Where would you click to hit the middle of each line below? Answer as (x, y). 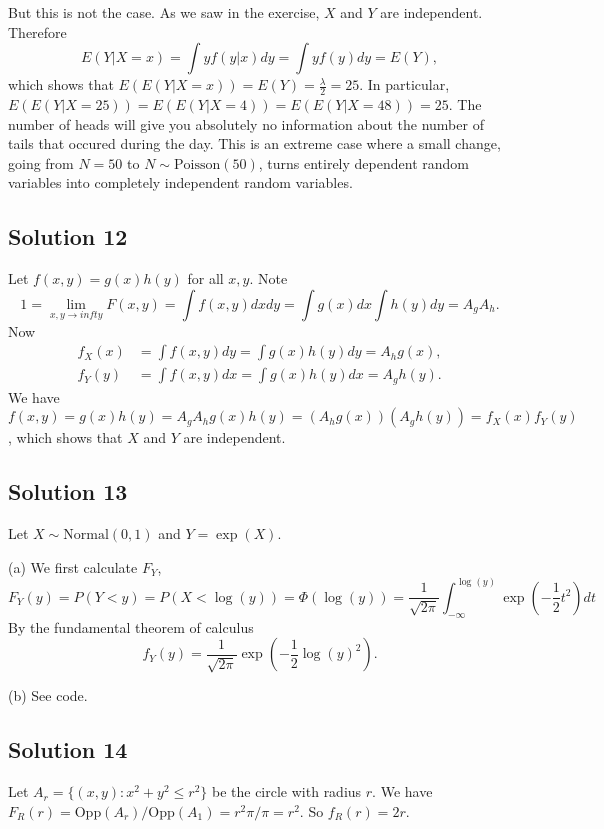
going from (41, 162)
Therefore (37, 31)
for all (205, 278)
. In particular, (404, 84)
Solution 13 (68, 491)
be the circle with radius (286, 791)
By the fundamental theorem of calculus (131, 626)
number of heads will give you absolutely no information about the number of (246, 123)
